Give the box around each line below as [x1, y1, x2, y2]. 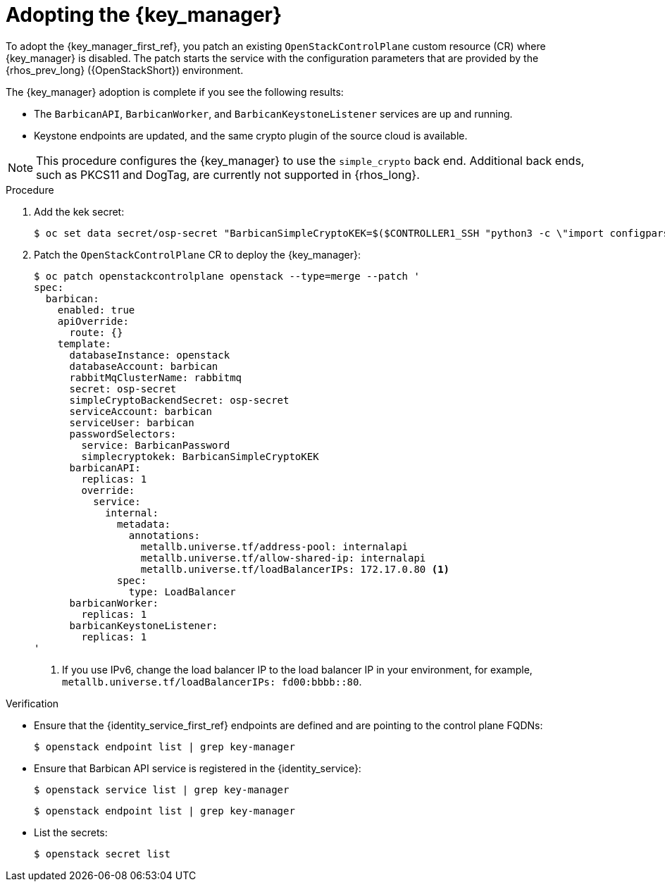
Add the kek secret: [34, 205, 125, 218]
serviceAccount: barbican [69, 405, 212, 417]
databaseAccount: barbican [69, 360, 218, 372]
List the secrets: [34, 826, 108, 838]
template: [57, 337, 111, 349]
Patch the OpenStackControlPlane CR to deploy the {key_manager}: [34, 248, 361, 261]
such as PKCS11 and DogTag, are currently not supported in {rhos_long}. [36, 167, 420, 182]
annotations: [128, 529, 201, 541]
